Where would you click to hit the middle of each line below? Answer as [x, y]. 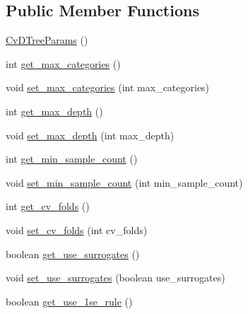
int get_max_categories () [63, 63]
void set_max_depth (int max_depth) [90, 135]
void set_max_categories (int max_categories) [108, 87]
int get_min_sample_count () [72, 159]
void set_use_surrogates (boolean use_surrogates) [116, 278]
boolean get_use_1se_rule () [69, 301]
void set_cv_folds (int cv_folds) [77, 229]
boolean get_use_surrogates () [73, 254]
